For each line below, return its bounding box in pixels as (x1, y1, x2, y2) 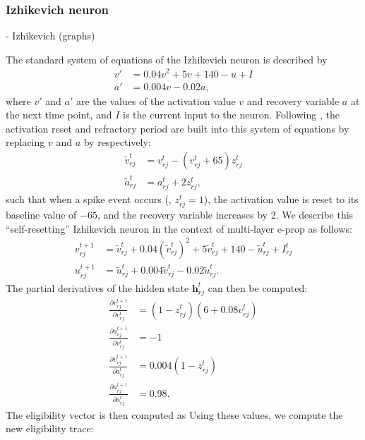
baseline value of (6, 207, 77, 222)
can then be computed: (208, 280, 308, 295)
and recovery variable (246, 93, 340, 108)
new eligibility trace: (6, 421, 94, 436)
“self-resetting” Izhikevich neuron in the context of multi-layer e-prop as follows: (6, 221, 352, 236)
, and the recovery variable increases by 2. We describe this (97, 207, 354, 222)
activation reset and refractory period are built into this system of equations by (6, 121, 349, 135)
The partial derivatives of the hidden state (6, 280, 189, 295)
